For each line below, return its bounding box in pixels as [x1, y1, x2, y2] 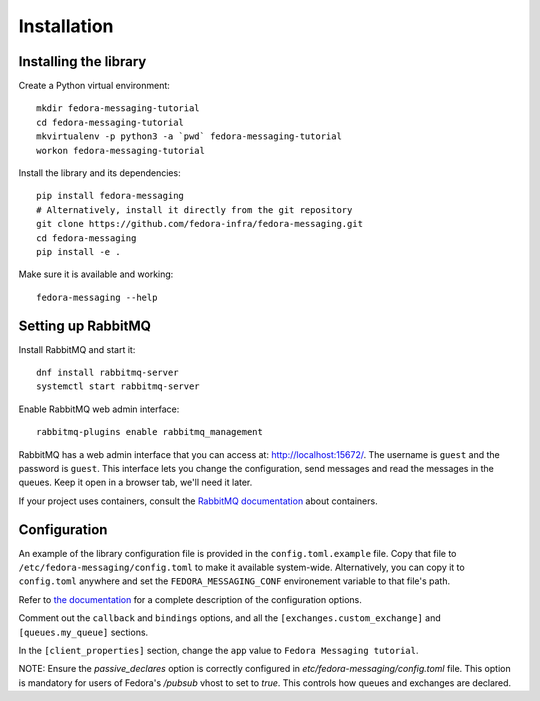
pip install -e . [36, 246, 121, 257]
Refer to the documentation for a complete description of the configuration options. [18, 593, 362, 605]
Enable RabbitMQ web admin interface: [18, 403, 180, 415]
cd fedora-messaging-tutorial [36, 116, 185, 128]
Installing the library [18, 53, 147, 70]
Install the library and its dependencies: [18, 167, 181, 179]
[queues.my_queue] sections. [18, 626, 149, 638]
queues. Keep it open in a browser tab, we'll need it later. [18, 476, 253, 489]
